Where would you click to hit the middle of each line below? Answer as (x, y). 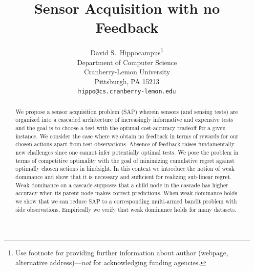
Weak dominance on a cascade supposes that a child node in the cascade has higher (122, 185)
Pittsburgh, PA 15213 (127, 81)
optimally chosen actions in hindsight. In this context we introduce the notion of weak (125, 169)
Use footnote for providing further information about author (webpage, (122, 253)
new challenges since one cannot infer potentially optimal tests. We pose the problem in (127, 152)
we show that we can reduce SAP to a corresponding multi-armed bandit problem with (126, 201)
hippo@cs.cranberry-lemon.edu (127, 92)
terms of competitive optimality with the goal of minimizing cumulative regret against (125, 160)
